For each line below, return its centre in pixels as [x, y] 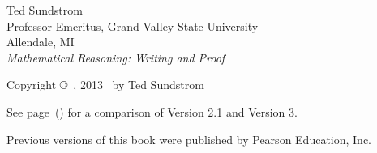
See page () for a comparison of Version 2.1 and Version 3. [152, 111]
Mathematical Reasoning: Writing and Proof [116, 57]
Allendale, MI [41, 42]
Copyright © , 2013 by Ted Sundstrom [105, 85]
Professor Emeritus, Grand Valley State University [133, 25]
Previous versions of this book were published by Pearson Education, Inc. [189, 139]
